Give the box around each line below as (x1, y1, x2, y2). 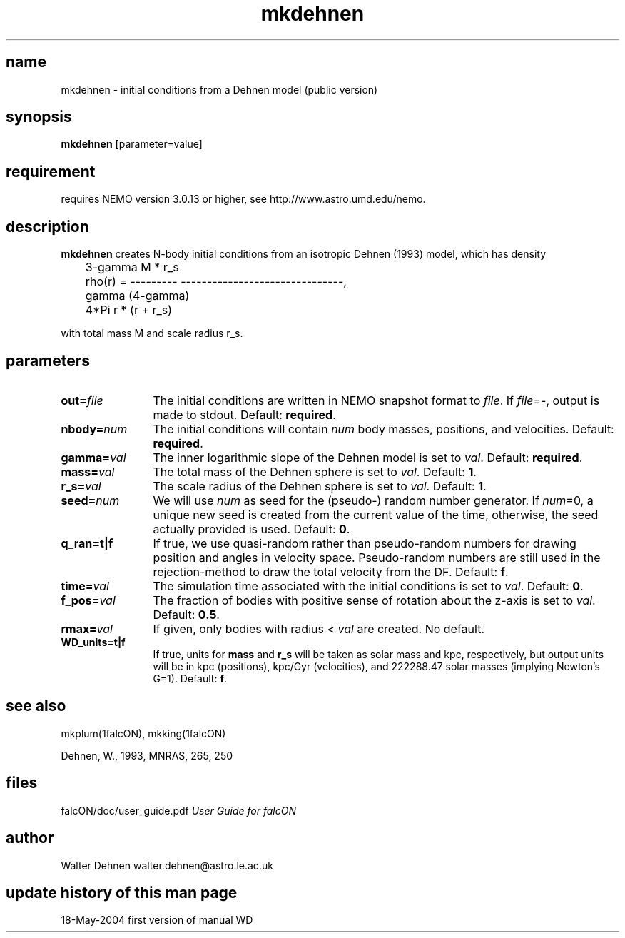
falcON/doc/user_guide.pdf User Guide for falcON (61, 804, 296, 817)
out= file (61, 393, 103, 408)
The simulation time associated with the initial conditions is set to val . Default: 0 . (153, 578, 584, 593)
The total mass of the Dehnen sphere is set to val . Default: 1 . (153, 464, 477, 479)
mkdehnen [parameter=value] (61, 138, 203, 151)
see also (6, 697, 66, 715)
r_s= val (61, 478, 101, 493)
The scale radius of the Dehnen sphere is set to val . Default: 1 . (153, 478, 487, 493)
